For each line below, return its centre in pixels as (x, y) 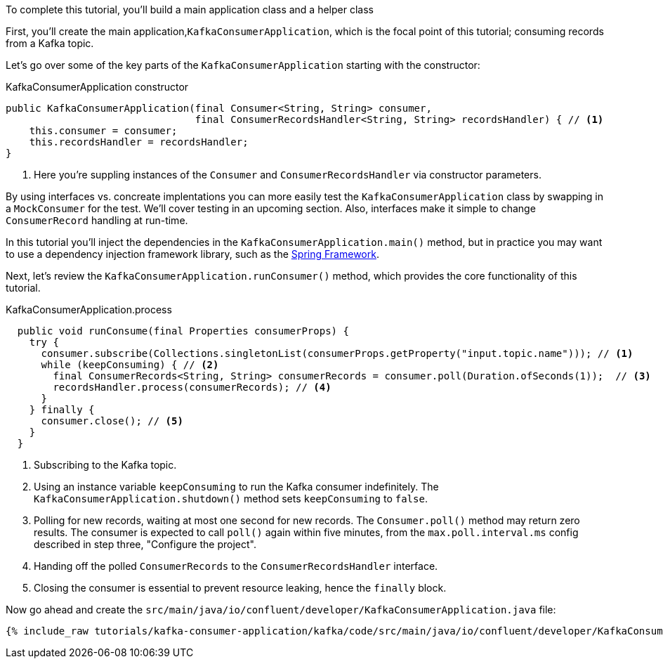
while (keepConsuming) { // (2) (130, 365)
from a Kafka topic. (50, 43)
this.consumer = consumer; (103, 131)
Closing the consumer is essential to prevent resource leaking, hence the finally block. (240, 588)
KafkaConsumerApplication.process (89, 310)
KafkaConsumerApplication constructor (97, 87)
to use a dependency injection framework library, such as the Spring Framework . (192, 254)
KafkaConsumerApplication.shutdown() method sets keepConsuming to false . (231, 499)
